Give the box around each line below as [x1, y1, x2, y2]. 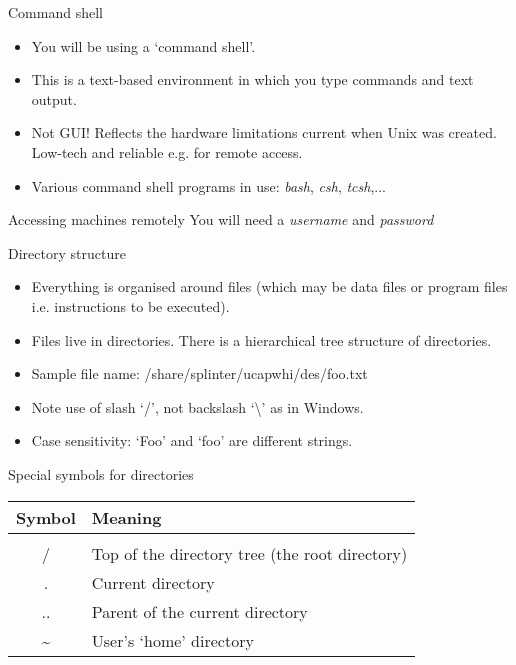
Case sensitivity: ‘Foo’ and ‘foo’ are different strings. [31, 430, 353, 451]
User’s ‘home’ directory [91, 628, 254, 652]
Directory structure [8, 242, 126, 263]
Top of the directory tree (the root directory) [91, 541, 408, 565]
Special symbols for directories [8, 463, 194, 484]
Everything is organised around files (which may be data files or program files [31, 276, 508, 297]
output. [31, 88, 77, 109]
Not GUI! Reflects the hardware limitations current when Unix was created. [31, 122, 497, 143]
